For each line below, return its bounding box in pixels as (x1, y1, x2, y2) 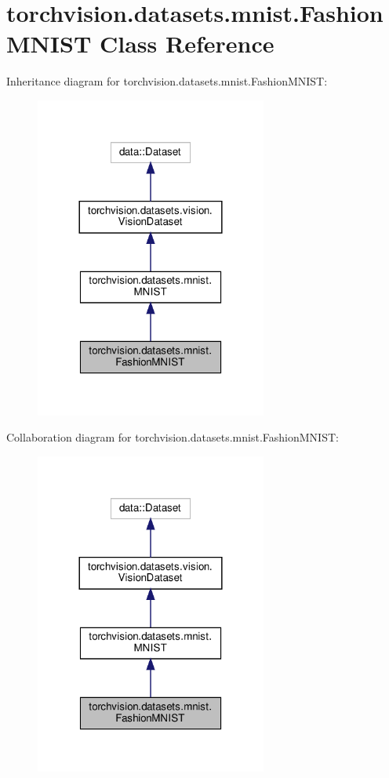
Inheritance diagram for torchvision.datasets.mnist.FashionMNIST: (6, 73, 328, 89)
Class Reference (100, 27, 274, 60)
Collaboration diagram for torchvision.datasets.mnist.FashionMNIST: (6, 429, 339, 445)
